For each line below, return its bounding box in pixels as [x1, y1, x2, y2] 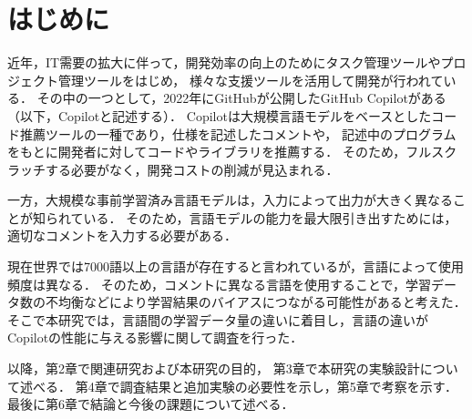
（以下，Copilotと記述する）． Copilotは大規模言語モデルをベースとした [7, 106, 432, 125]
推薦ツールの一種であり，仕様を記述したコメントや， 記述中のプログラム [19, 124, 457, 143]
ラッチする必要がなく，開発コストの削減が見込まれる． [7, 159, 339, 179]
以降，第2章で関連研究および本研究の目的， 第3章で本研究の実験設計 [7, 359, 420, 378]
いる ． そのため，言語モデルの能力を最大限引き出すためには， [83, 208, 457, 227]
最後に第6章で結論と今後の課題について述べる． [7, 394, 294, 414]
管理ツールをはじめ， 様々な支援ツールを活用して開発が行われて [57, 70, 444, 89]
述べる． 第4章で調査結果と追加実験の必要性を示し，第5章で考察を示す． [19, 376, 458, 395]
